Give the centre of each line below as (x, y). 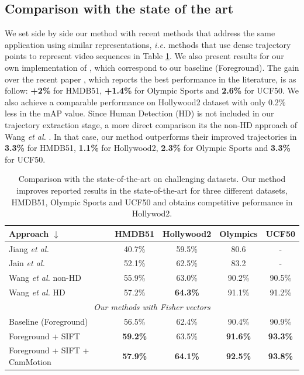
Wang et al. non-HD (45, 278)
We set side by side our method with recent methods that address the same (140, 33)
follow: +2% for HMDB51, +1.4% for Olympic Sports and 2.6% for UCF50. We (152, 90)
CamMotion (30, 362)
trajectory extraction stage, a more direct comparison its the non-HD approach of (151, 124)
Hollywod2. (152, 213)
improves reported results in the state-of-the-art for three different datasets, (152, 190)
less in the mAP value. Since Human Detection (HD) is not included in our (139, 113)
